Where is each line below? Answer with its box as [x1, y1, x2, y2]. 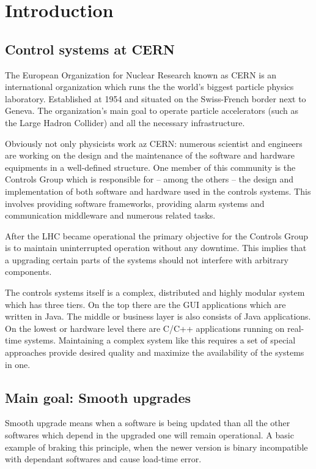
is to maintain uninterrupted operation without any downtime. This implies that [5, 241, 307, 254]
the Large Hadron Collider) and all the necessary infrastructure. [5, 116, 245, 129]
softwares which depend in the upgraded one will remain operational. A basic [5, 429, 294, 441]
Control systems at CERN [5, 39, 175, 58]
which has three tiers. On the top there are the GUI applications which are [5, 298, 286, 310]
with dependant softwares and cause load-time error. [5, 452, 202, 465]
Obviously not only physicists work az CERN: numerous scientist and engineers [5, 137, 303, 149]
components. [5, 265, 52, 278]
